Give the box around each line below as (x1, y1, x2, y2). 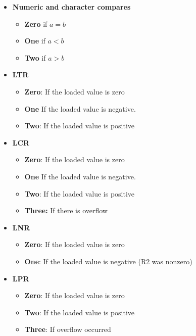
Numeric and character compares (12, 2, 131, 12)
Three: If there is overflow (24, 205, 108, 216)
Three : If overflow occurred (24, 324, 111, 334)
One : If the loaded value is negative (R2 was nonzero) (24, 256, 192, 266)
